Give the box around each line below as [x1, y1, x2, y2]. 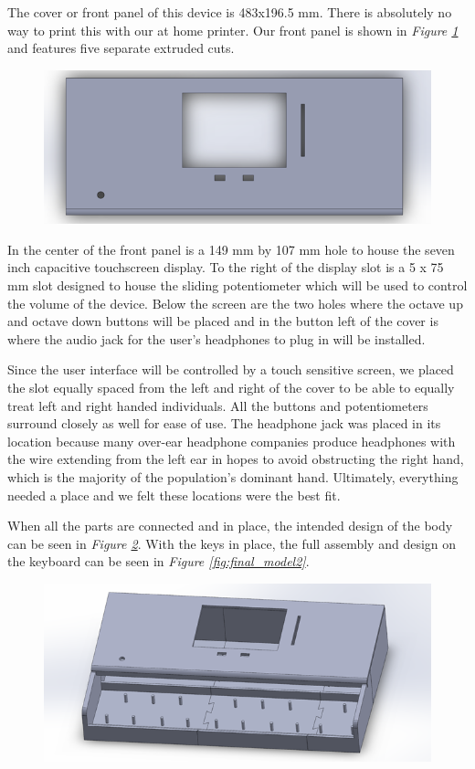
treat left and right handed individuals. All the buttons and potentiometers [7, 395, 428, 415]
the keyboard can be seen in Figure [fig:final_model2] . [7, 552, 310, 571]
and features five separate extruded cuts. [7, 38, 235, 58]
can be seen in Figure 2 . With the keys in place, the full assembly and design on [7, 533, 457, 553]
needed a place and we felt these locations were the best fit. [7, 485, 341, 504]
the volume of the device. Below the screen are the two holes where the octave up [7, 293, 463, 312]
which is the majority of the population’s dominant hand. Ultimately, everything [7, 468, 459, 486]
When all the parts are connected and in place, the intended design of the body [7, 516, 453, 535]
